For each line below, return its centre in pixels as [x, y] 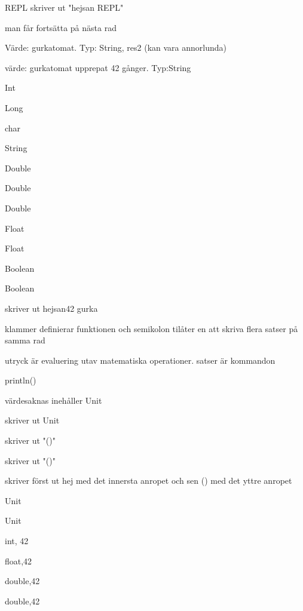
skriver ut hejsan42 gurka [51, 308]
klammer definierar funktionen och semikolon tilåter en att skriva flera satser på [151, 328]
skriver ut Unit [32, 420]
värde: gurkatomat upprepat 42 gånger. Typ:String [98, 67]
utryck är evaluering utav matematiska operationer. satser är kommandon [140, 360]
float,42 [19, 561]
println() [21, 380]
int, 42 [17, 541]
